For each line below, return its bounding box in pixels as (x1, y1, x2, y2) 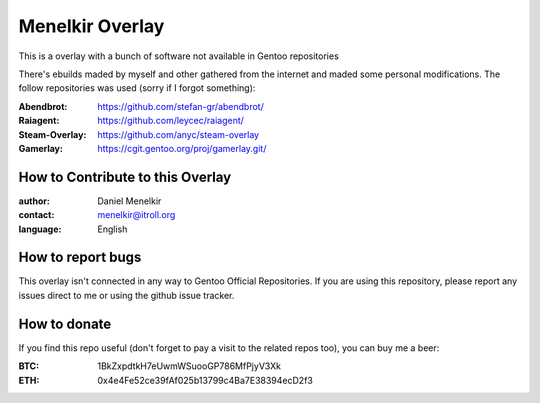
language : (18, 223, 62, 235)
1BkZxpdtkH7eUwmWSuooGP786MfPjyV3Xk (97, 360, 282, 372)
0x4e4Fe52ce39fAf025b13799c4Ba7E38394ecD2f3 (97, 374, 314, 386)
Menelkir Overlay (18, 15, 165, 37)
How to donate (18, 315, 112, 332)
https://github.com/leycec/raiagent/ (97, 115, 245, 127)
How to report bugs (18, 249, 142, 266)
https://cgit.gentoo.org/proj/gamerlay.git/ (97, 142, 267, 154)
